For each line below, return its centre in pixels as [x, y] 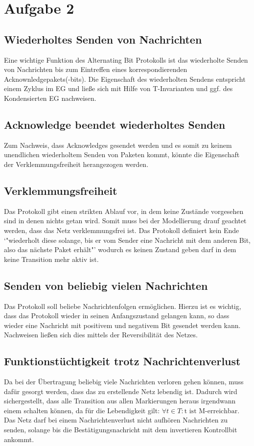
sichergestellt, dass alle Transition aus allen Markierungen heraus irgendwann [120, 401]
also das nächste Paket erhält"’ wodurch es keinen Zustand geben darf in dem [120, 249]
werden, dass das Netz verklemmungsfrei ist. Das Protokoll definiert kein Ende [122, 230]
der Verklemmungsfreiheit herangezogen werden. [76, 164]
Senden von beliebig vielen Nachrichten [106, 285]
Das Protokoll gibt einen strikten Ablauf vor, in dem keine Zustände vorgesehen [124, 211]
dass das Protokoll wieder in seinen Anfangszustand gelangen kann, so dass [117, 316]
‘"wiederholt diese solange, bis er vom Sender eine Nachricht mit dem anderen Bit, [127, 240]
